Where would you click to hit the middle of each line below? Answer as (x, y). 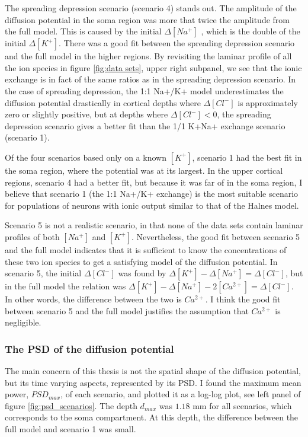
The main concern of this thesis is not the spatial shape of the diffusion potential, (153, 371)
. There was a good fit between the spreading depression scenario (177, 43)
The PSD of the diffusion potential (89, 348)
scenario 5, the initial (43, 273)
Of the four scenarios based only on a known (86, 157)
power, (17, 394)
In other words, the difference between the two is (93, 299)
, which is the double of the (251, 31)
